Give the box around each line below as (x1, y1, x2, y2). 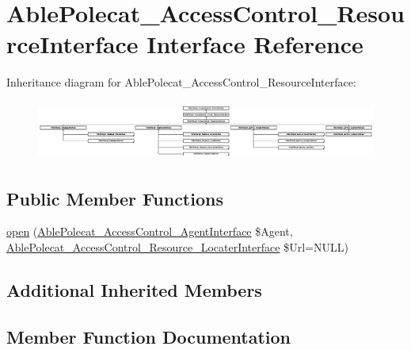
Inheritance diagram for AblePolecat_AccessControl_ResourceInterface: (6, 74, 356, 90)
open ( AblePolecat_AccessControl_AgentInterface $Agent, (6, 223, 293, 240)
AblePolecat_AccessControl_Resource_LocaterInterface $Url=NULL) (6, 239, 348, 256)
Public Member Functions (6, 186, 223, 210)
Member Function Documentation (6, 324, 291, 348)
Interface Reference (147, 28, 363, 60)
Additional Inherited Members (6, 278, 262, 302)
